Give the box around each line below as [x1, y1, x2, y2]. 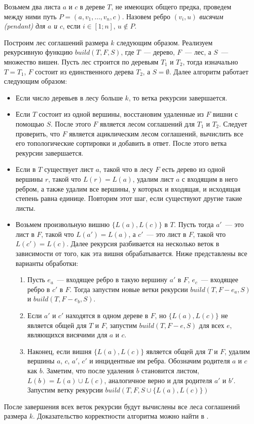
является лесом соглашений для [100, 118, 195, 129]
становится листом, [141, 365, 199, 375]
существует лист [44, 164, 94, 174]
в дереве [80, 1, 105, 11]
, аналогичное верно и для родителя [104, 375, 212, 385]
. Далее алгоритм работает [169, 66, 249, 76]
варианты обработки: [15, 258, 78, 268]
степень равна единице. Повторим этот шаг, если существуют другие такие [15, 193, 242, 203]
